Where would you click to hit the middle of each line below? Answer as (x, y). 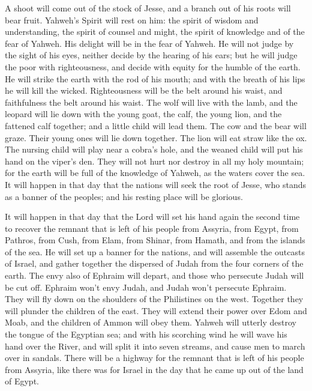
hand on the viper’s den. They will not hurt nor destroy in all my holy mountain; (154, 161)
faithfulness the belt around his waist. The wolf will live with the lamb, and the (151, 102)
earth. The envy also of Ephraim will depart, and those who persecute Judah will (154, 275)
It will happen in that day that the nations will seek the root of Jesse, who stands (155, 184)
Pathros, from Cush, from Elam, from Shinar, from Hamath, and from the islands (155, 240)
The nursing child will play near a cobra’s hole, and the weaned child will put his (154, 149)
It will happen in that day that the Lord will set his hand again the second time (152, 217)
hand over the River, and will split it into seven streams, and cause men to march (155, 346)
